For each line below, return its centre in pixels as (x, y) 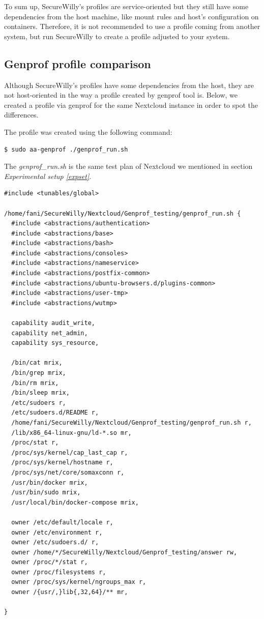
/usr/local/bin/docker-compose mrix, (75, 502)
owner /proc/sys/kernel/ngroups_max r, (79, 582)
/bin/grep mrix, (39, 373)
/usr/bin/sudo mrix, (46, 493)
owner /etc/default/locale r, (62, 522)
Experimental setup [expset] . (48, 176)
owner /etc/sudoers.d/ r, (55, 542)
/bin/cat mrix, (37, 363)
